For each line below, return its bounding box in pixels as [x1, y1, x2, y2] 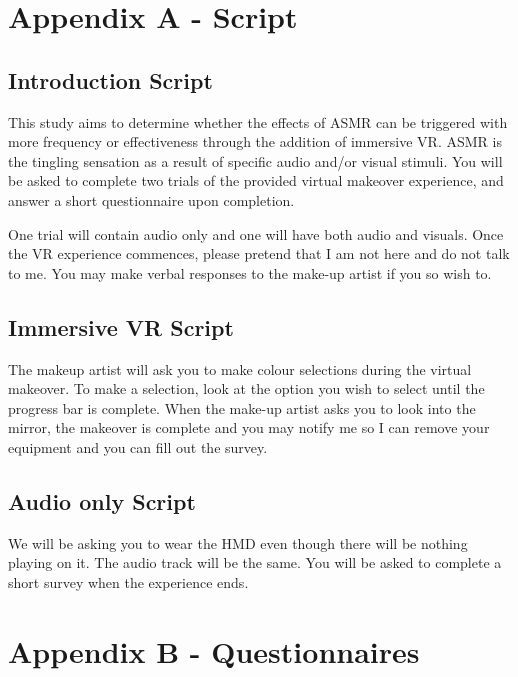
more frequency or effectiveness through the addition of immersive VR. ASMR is [8, 131, 502, 152]
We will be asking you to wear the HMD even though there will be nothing [8, 532, 468, 553]
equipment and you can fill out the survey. [8, 436, 268, 457]
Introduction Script [8, 64, 213, 95]
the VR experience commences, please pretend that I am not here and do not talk [8, 243, 510, 264]
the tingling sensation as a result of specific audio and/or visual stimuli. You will [8, 150, 503, 171]
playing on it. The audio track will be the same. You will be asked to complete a [8, 552, 502, 573]
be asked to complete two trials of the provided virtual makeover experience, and [8, 170, 504, 191]
